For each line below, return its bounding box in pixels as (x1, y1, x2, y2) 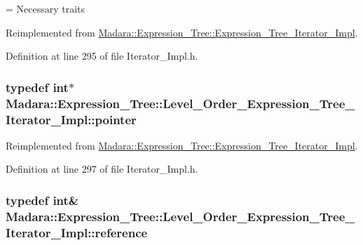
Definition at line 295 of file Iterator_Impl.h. (6, 48, 198, 63)
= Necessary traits (6, 1, 85, 15)
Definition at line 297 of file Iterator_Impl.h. (6, 161, 198, 176)
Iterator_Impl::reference (6, 223, 148, 241)
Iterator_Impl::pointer (6, 110, 137, 128)
